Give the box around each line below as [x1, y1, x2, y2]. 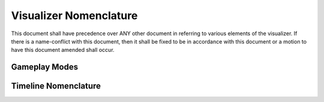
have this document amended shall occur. [11, 47, 115, 54]
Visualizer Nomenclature [11, 9, 138, 22]
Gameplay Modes [11, 62, 78, 72]
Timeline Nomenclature [11, 81, 101, 91]
